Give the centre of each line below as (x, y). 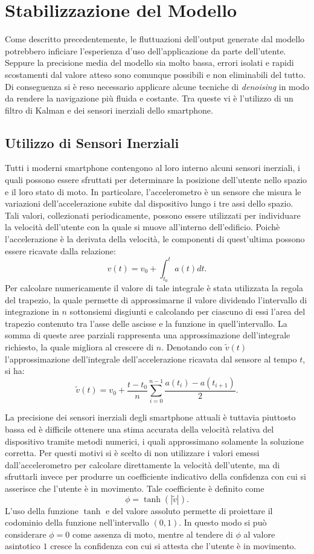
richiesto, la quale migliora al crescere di (79, 346)
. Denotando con (192, 346)
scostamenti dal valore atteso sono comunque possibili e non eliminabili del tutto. (155, 74)
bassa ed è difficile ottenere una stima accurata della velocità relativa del (139, 429)
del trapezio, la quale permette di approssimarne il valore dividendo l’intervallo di (156, 299)
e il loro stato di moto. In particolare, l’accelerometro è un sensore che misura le (153, 191)
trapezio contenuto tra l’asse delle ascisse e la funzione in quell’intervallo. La (146, 323)
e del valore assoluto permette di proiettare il (189, 510)
